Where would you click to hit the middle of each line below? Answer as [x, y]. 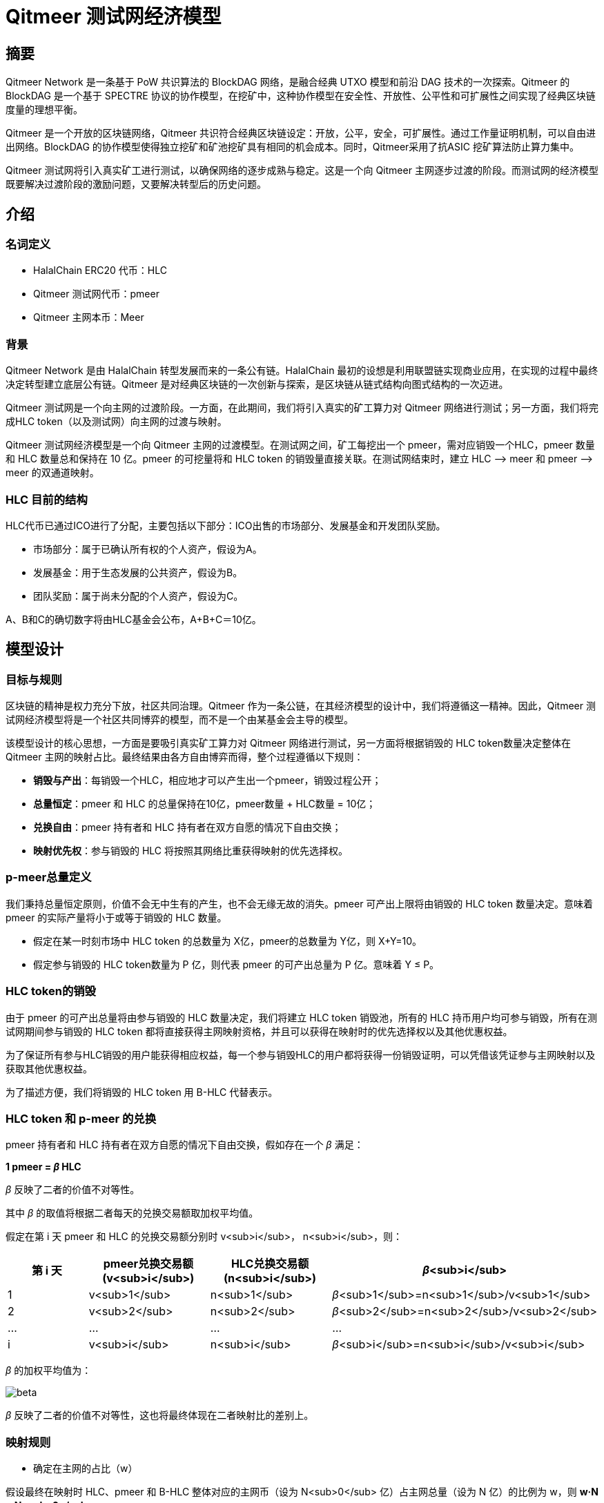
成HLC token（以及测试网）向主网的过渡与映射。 [116, 422]
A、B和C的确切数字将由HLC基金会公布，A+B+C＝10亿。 [134, 619]
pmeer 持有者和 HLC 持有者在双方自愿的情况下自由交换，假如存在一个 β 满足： [185, 1145]
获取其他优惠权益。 [49, 1068]
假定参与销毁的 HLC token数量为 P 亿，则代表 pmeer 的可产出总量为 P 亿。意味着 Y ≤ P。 [236, 964]
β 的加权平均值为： [49, 1371]
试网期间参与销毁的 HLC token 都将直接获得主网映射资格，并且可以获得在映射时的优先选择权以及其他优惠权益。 [259, 1031]
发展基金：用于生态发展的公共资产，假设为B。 [138, 572]
